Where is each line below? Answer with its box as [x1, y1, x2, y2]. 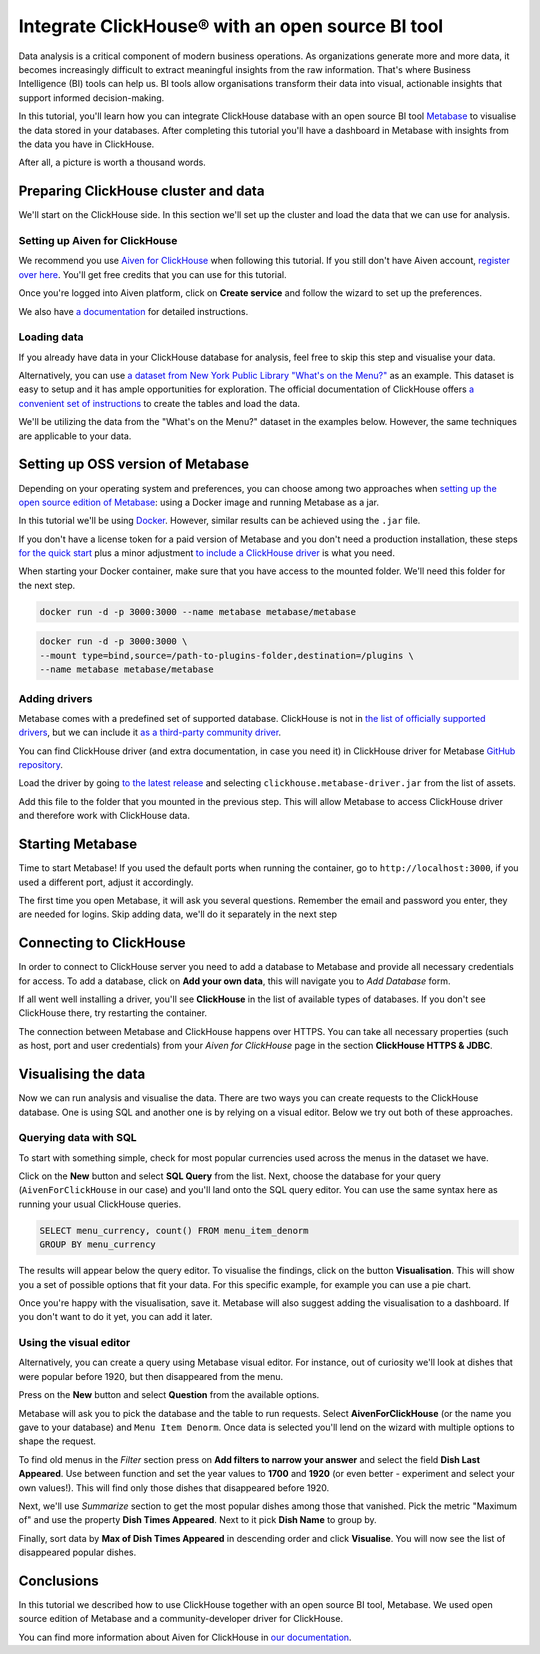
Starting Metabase [18, 836, 138, 853]
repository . [18, 759, 64, 771]
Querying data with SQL [18, 1131, 137, 1145]
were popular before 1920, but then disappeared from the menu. [18, 1370, 284, 1382]
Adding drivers [18, 691, 93, 705]
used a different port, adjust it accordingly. [18, 876, 194, 888]
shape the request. [18, 1435, 97, 1447]
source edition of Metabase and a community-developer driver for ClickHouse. [18, 1613, 344, 1625]
